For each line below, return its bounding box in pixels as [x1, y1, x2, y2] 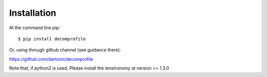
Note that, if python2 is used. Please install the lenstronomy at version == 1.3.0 [9, 65, 170, 71]
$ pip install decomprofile [18, 36, 86, 41]
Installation [9, 7, 56, 18]
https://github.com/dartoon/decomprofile [9, 56, 93, 62]
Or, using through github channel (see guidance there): [9, 47, 121, 53]
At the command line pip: [9, 25, 60, 31]
